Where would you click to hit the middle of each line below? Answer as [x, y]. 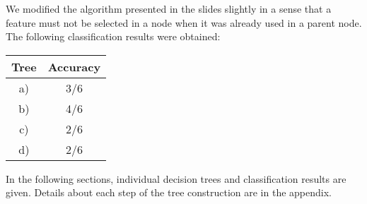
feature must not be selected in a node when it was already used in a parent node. [184, 22]
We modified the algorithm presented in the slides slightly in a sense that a [169, 8]
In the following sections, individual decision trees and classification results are [176, 178]
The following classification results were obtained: [113, 36]
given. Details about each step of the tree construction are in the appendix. [169, 192]
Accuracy [74, 66]
